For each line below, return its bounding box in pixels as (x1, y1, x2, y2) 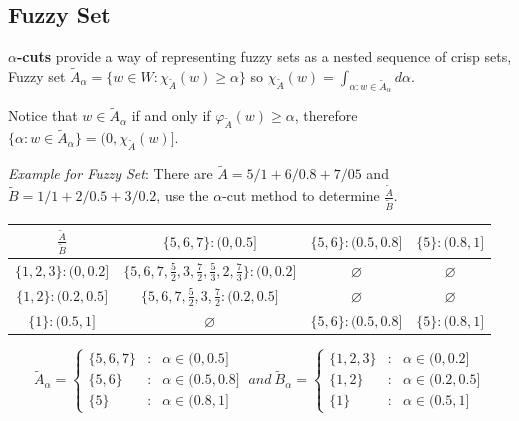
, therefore (294, 105, 358, 126)
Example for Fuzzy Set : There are (8, 163, 213, 184)
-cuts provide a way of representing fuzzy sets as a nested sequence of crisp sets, (16, 46, 512, 67)
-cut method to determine (222, 185, 380, 206)
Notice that (8, 105, 78, 126)
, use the (156, 185, 209, 206)
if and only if (131, 105, 211, 126)
